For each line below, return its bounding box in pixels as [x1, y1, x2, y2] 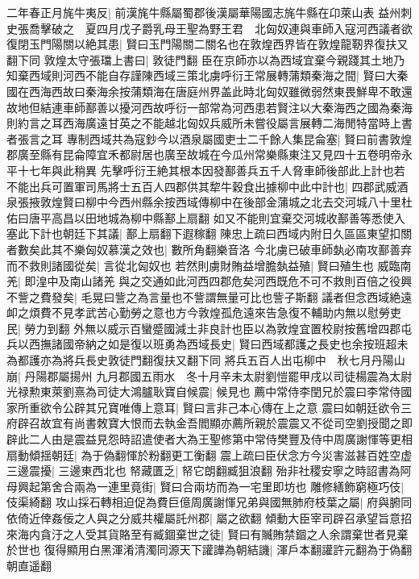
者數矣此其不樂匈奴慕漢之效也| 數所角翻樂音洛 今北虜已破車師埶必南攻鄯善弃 [6, 240, 413, 257]
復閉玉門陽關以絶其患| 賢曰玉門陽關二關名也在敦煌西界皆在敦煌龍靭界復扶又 [6, 35, 409, 52]
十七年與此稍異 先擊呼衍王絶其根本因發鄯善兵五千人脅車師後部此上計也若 [17, 161, 405, 178]
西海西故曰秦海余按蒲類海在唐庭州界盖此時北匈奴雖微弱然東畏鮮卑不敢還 [28, 82, 413, 99]
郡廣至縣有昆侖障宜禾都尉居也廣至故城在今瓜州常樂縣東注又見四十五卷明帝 [6, 146, 401, 163]
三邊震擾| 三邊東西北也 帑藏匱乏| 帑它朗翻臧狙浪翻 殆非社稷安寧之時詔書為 [6, 462, 400, 479]
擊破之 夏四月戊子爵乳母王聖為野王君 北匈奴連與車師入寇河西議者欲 [39, 19, 413, 36]
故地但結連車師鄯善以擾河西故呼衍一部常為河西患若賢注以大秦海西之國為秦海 [6, 98, 413, 115]
